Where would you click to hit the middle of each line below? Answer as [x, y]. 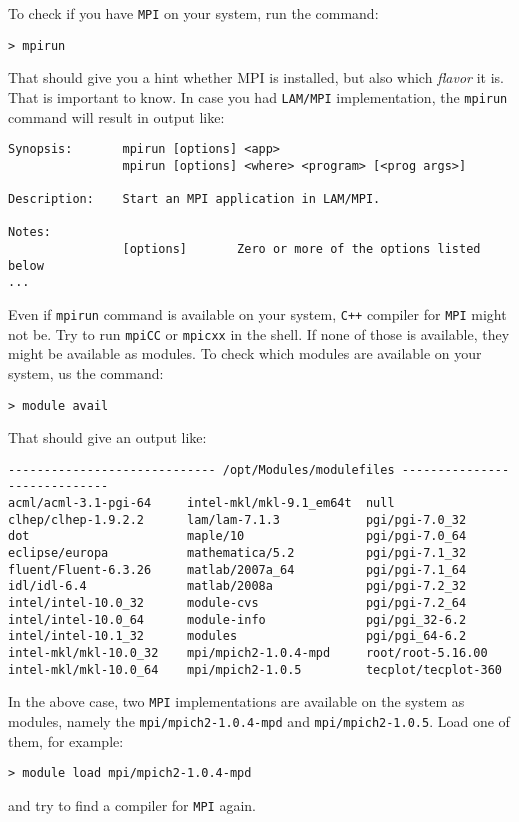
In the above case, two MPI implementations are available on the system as [236, 701]
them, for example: [66, 740]
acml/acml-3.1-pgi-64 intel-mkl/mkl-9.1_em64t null [201, 503]
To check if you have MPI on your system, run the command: [193, 13]
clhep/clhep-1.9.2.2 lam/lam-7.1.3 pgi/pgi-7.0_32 [237, 519]
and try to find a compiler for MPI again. [132, 804]
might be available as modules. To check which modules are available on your [245, 353]
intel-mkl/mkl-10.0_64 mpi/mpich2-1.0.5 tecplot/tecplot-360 [255, 669]
